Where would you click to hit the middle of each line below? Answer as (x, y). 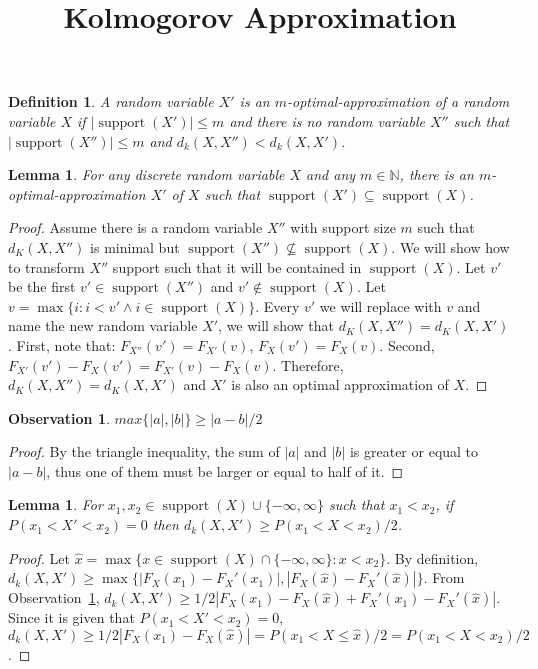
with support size (343, 227)
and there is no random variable (327, 120)
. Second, (407, 344)
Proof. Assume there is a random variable (135, 227)
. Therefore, (308, 364)
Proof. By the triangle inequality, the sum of (144, 451)
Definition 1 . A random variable (111, 101)
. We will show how (450, 246)
